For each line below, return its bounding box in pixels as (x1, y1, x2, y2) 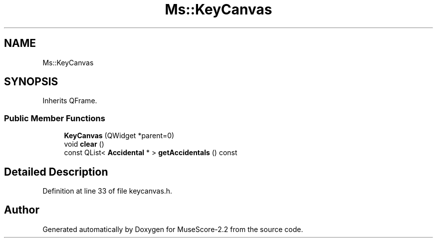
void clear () (64, 140, 104, 149)
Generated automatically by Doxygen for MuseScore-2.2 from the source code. (42, 225, 303, 234)
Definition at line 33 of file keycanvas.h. (42, 187, 173, 196)
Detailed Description (4, 165, 108, 178)
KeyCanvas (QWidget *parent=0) (64, 131, 175, 140)
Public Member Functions (4, 113, 105, 123)
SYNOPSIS (4, 75, 58, 88)
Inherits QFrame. (42, 96, 97, 105)
